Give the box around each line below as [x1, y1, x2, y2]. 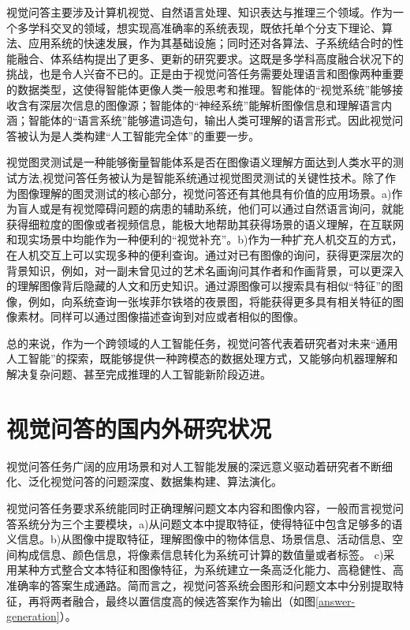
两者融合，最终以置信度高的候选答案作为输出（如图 [50, 592, 315, 609]
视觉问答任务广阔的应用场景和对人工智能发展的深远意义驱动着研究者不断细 [6, 457, 393, 474]
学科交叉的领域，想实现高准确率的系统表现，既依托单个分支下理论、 [28, 19, 382, 35]
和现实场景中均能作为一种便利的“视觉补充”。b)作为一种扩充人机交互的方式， [6, 231, 403, 248]
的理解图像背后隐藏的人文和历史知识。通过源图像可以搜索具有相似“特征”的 [6, 278, 393, 294]
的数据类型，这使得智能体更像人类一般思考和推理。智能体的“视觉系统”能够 [6, 80, 393, 97]
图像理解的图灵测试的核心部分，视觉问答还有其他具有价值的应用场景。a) [17, 185, 392, 201]
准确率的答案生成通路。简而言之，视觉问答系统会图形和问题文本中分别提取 [6, 576, 393, 593]
